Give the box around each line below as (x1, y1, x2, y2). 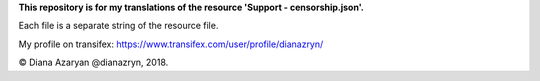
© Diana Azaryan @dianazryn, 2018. (18, 56, 169, 69)
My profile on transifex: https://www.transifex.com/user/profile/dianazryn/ (18, 38, 324, 50)
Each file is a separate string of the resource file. (18, 20, 219, 32)
